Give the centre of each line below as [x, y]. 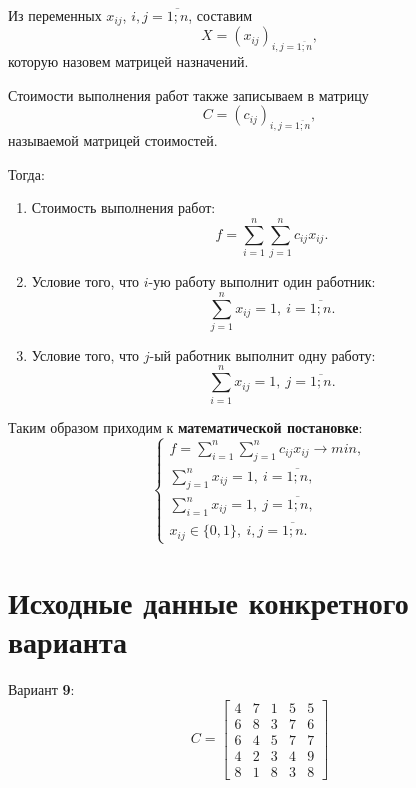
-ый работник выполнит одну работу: [262, 354]
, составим [220, 15]
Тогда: [26, 173]
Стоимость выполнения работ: [123, 207]
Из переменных [55, 15]
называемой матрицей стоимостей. [113, 140]
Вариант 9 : [41, 689]
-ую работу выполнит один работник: [262, 281]
